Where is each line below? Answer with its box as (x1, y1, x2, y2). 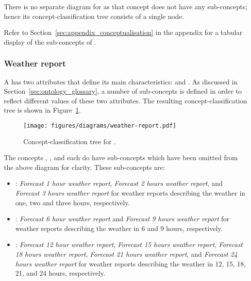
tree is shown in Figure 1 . (4, 105, 81, 115)
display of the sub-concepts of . (4, 36, 97, 47)
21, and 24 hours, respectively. (15, 268, 105, 278)
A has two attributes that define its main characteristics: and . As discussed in (4, 76, 238, 86)
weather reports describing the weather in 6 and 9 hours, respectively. (15, 223, 223, 233)
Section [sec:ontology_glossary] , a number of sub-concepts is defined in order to (4, 86, 242, 96)
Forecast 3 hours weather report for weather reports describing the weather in (15, 188, 246, 198)
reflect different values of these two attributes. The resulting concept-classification (4, 95, 247, 105)
